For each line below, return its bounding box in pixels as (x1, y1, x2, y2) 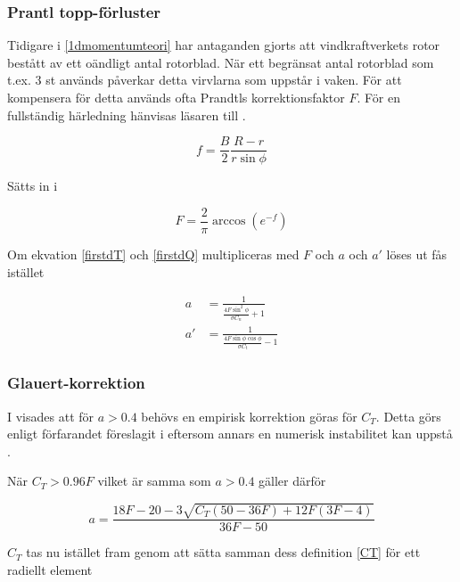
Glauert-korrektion (7, 372, 145, 394)
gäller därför (259, 471, 326, 490)
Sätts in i (7, 176, 58, 195)
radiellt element (7, 561, 93, 579)
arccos (212, 215, 246, 228)
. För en (357, 88, 401, 106)
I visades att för (7, 406, 94, 425)
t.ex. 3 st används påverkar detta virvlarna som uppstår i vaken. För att (7, 70, 402, 89)
